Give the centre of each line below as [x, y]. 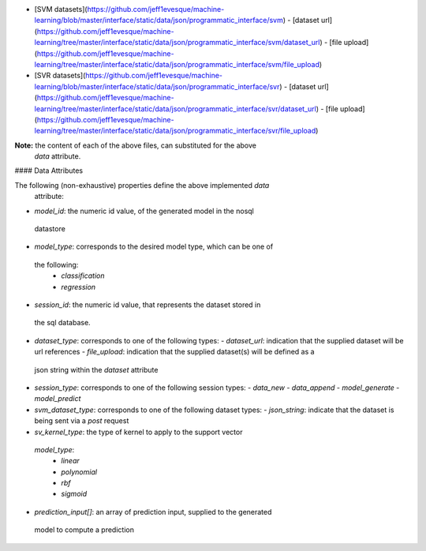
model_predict [58, 399]
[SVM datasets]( [61, 9]
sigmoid [74, 494]
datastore [50, 229]
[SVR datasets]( [60, 76]
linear [70, 461]
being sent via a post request [82, 421]
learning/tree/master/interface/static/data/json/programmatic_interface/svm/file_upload [177, 64]
